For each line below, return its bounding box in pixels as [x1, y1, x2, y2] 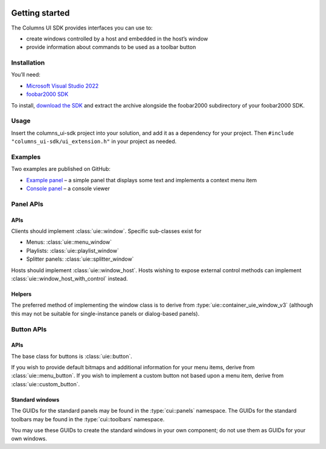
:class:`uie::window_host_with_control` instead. [11, 275, 128, 282]
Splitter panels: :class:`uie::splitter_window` [26, 255, 134, 263]
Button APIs [11, 325, 47, 333]
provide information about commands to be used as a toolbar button [26, 43, 196, 51]
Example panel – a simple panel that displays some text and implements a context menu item [26, 176, 257, 183]
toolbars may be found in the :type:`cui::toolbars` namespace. [11, 415, 165, 422]
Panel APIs [11, 200, 43, 208]
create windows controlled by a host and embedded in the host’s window [26, 35, 208, 42]
